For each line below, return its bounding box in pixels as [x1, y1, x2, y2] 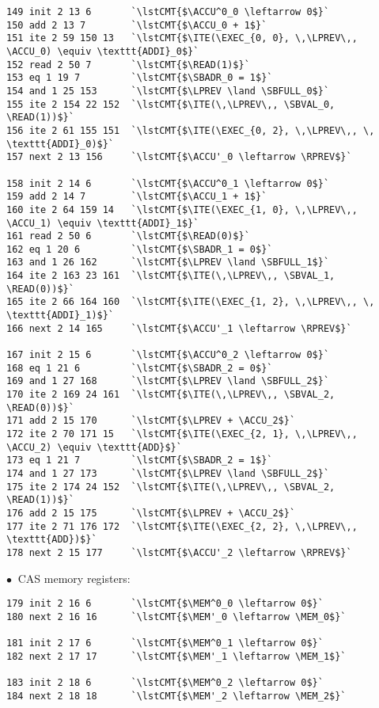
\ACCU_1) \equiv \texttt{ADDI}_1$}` [6, 217, 199, 229]
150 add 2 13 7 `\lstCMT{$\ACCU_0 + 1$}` [6, 19, 267, 31]
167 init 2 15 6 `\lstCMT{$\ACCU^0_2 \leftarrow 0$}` [6, 349, 330, 361]
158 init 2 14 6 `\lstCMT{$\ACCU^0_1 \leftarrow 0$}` [6, 177, 330, 189]
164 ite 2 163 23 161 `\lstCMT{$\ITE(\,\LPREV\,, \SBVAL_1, [6, 270, 335, 282]
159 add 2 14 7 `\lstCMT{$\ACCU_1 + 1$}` [6, 191, 267, 203]
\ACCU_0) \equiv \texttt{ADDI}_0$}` [6, 45, 199, 57]
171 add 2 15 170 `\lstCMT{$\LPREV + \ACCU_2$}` [6, 415, 296, 427]
